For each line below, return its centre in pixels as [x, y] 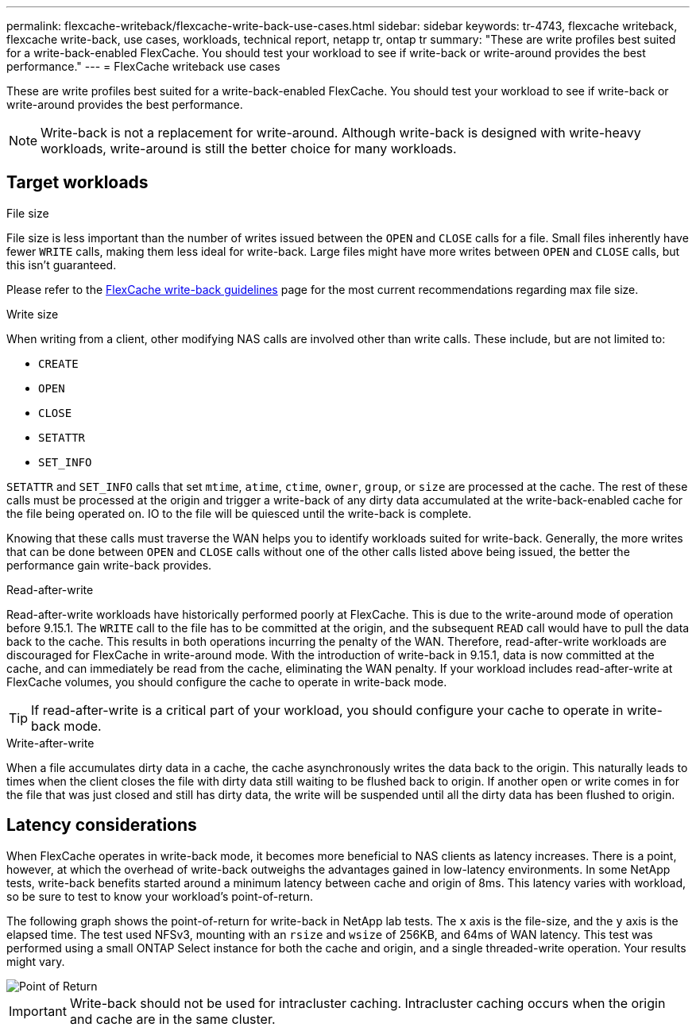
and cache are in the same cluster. [172, 1019]
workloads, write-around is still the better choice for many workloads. [249, 149]
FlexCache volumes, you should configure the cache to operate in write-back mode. [227, 682]
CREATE [58, 363]
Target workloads [77, 183]
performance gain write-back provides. [109, 565]
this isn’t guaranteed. [62, 265]
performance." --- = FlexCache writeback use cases [143, 66]
